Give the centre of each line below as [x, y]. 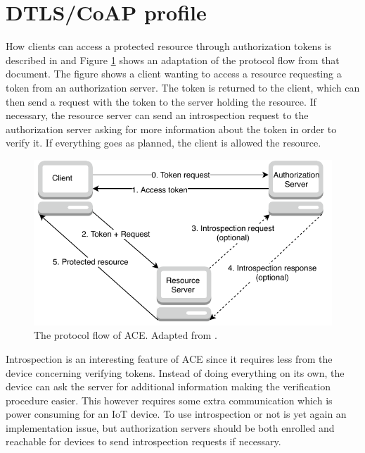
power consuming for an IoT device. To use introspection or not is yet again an [176, 414]
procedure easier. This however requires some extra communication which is [169, 400]
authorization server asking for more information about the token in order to [171, 129]
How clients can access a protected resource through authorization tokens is [168, 46]
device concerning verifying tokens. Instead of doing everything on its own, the [175, 372]
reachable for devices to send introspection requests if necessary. [143, 441]
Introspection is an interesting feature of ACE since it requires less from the [169, 358]
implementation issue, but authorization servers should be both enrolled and [170, 427]
